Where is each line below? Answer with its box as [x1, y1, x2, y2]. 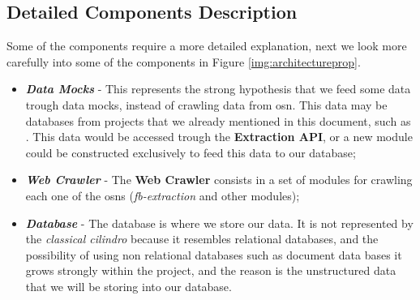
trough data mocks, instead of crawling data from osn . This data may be [25, 96, 388, 113]
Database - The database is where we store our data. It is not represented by [25, 214, 414, 231]
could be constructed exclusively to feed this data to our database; [25, 144, 356, 161]
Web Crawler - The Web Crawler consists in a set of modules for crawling [25, 171, 413, 188]
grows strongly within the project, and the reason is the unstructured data [25, 262, 396, 279]
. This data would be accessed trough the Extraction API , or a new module [25, 128, 413, 145]
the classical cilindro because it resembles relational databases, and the [25, 230, 379, 247]
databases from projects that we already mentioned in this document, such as [25, 112, 411, 129]
